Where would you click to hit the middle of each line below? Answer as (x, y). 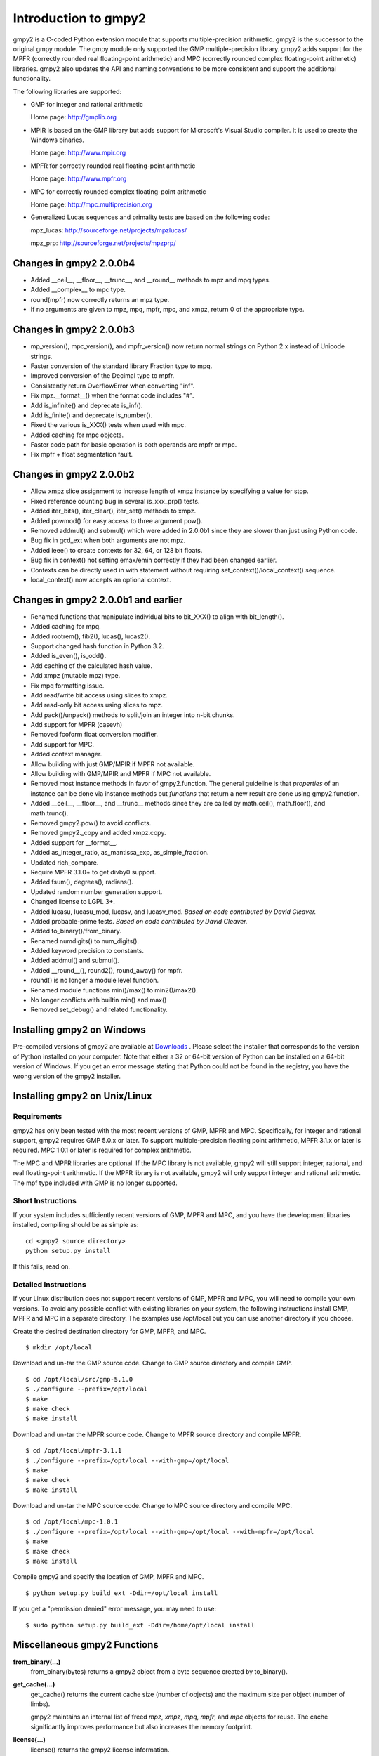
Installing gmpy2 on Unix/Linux (82, 1096)
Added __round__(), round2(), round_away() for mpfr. (107, 970)
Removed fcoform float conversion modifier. (94, 735)
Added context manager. (66, 754)
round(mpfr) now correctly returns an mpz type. (100, 299)
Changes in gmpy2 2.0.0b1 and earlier (98, 599)
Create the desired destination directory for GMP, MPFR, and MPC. (109, 1331)
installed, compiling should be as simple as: (76, 1225)
